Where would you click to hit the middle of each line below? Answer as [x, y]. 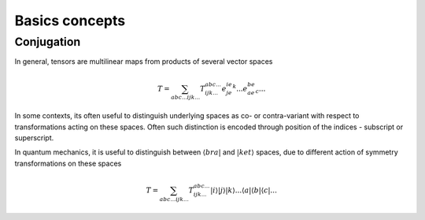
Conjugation [48, 42]
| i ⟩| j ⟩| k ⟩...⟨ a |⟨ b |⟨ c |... [243, 190]
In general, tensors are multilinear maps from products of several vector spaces [144, 62]
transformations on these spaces [68, 163]
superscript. [34, 138]
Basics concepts [70, 21]
